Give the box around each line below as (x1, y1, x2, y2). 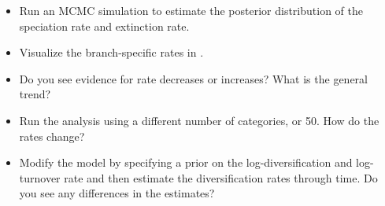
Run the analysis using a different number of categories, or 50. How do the (19, 112, 379, 128)
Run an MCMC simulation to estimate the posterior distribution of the (19, 2, 363, 18)
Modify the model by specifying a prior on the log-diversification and (19, 154, 353, 171)
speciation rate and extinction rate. (19, 17, 190, 34)
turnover (19, 169, 61, 186)
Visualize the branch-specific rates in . (19, 44, 204, 61)
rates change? (19, 127, 85, 144)
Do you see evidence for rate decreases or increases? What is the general (19, 70, 368, 86)
